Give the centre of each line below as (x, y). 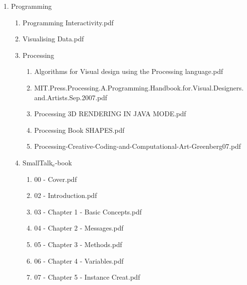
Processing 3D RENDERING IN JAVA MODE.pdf (110, 114)
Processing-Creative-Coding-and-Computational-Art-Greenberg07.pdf (138, 146)
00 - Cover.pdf (55, 179)
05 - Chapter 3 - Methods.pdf (78, 244)
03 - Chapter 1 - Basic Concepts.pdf (88, 211)
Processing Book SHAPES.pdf (79, 130)
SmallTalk (38, 162)
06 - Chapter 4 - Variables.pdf (79, 260)
